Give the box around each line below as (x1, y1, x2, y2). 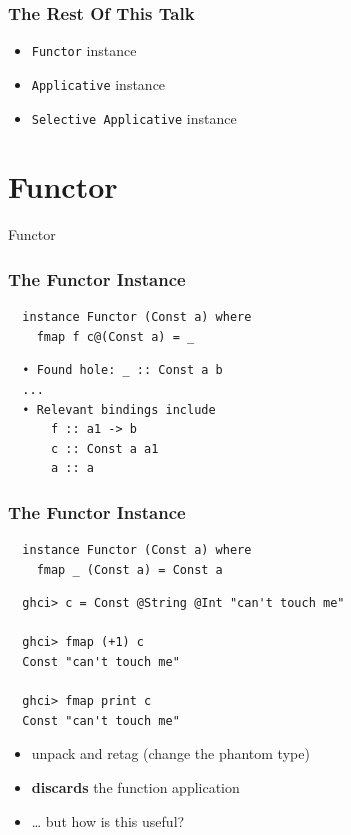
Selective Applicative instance (31, 107, 237, 128)
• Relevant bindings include (22, 402, 216, 417)
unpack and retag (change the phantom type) (31, 743, 310, 764)
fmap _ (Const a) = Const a (36, 562, 223, 577)
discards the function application (31, 777, 240, 798)
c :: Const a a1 (50, 441, 159, 456)
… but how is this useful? (31, 810, 185, 831)
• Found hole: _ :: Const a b (22, 363, 223, 378)
